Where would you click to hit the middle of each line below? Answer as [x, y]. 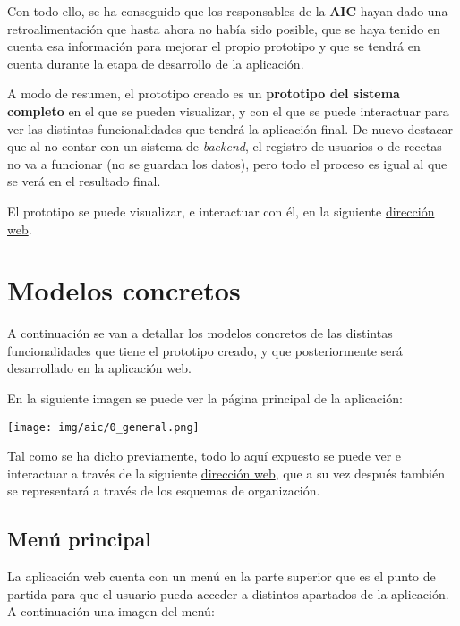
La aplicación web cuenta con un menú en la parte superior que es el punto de [221, 576]
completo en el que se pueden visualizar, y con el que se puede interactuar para [228, 110]
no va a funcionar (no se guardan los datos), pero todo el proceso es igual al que [227, 163]
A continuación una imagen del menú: [111, 611]
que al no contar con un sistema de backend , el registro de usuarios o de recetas [225, 146]
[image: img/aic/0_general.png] [103, 427]
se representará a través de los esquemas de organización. [164, 491]
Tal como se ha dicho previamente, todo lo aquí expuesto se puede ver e [204, 456]
